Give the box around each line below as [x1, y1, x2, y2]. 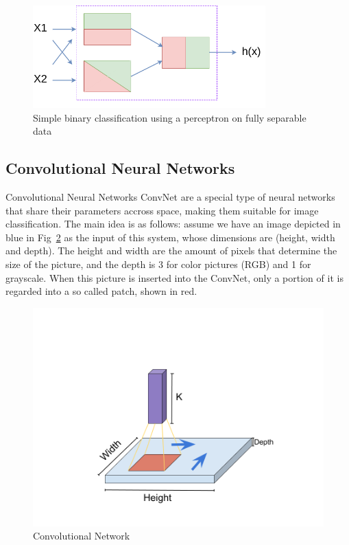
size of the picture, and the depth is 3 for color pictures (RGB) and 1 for [5, 256, 311, 271]
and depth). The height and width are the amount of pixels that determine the [5, 243, 337, 258]
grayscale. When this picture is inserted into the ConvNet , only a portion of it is [5, 270, 344, 285]
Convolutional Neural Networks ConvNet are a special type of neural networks [5, 190, 335, 204]
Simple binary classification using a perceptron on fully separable [33, 110, 306, 124]
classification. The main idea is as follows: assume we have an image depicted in [5, 216, 341, 231]
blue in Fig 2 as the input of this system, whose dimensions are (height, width [5, 230, 335, 244]
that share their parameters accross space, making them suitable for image [5, 203, 319, 217]
